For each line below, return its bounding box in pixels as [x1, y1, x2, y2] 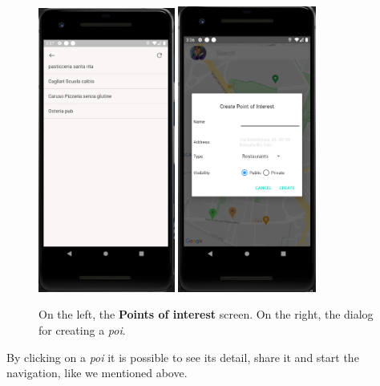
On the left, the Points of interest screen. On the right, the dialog [38, 306, 374, 323]
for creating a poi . [38, 322, 126, 338]
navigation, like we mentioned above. [6, 364, 188, 381]
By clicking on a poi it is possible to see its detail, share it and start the [6, 348, 359, 365]
